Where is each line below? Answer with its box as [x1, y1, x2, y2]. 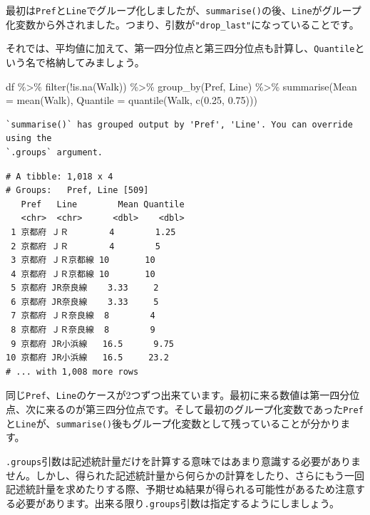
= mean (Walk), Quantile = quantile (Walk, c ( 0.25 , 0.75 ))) [6, 93, 257, 108]
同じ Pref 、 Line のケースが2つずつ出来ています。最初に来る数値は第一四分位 [6, 387, 360, 402]
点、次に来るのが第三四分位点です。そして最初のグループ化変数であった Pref [6, 402, 364, 417]
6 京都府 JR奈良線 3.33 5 [11, 296, 159, 307]
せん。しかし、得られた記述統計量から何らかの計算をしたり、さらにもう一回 [6, 467, 365, 482]
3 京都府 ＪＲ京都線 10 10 [11, 255, 155, 266]
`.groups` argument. [6, 147, 103, 157]
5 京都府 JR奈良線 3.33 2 [11, 283, 159, 293]
